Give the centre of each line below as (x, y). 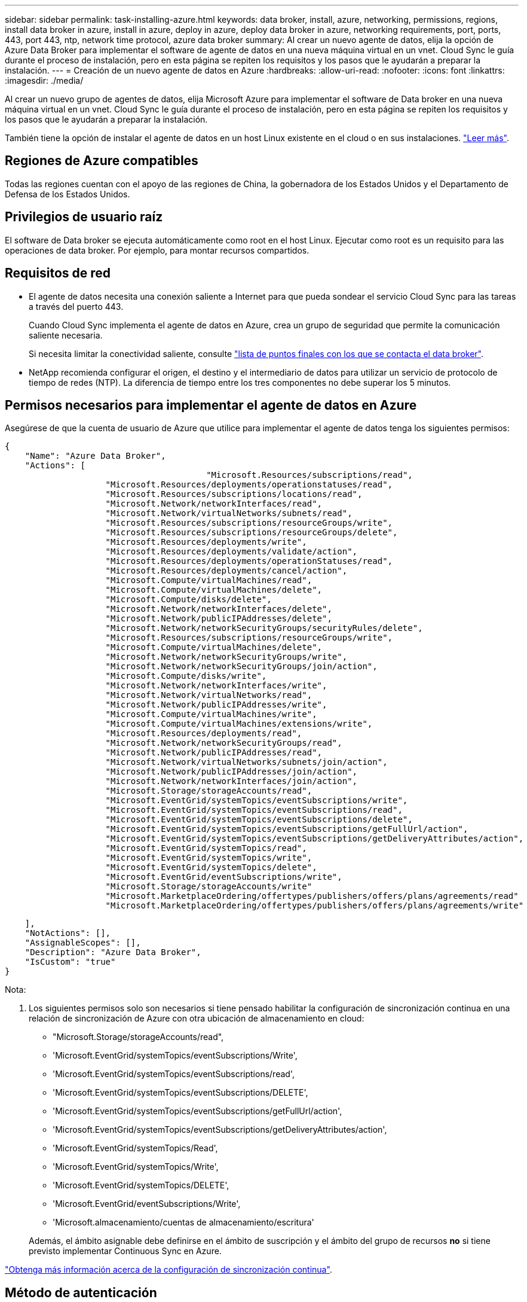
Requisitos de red (58, 273)
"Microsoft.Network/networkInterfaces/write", (216, 686)
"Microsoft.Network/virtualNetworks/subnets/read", (229, 513)
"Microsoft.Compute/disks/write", (186, 676)
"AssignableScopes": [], (83, 943)
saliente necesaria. (66, 335)
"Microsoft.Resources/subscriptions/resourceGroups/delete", (252, 533)
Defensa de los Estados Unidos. (68, 194)
